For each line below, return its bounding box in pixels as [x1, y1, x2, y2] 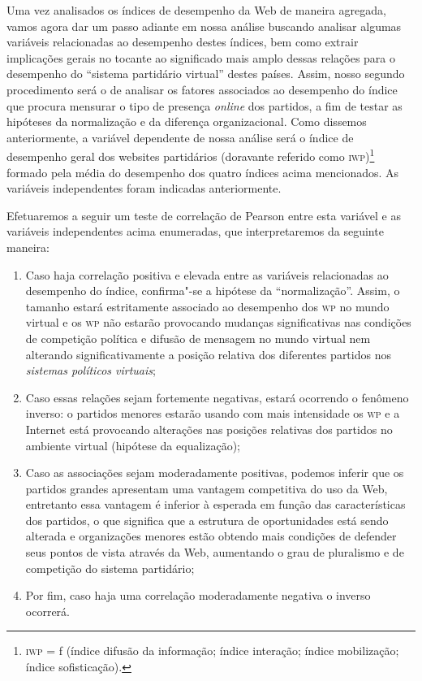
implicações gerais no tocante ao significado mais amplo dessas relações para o [6, 49, 395, 66]
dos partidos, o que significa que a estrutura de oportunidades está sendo [25, 511, 389, 528]
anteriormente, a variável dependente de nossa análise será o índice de [6, 128, 354, 145]
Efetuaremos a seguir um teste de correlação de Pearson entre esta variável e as [6, 206, 401, 223]
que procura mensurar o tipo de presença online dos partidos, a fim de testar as [6, 97, 403, 114]
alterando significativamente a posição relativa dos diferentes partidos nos [25, 345, 391, 362]
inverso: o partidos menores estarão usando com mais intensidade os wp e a [25, 405, 400, 422]
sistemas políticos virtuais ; [25, 362, 156, 379]
